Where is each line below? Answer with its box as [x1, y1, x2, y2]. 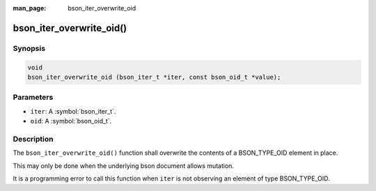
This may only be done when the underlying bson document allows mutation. [13, 161, 235, 170]
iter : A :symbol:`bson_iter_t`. [30, 107, 116, 115]
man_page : [13, 4, 47, 12]
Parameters [13, 93, 54, 102]
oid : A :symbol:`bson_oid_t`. [30, 117, 112, 125]
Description [13, 134, 54, 144]
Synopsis [13, 43, 45, 53]
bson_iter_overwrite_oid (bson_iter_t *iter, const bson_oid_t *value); [27, 73, 281, 81]
